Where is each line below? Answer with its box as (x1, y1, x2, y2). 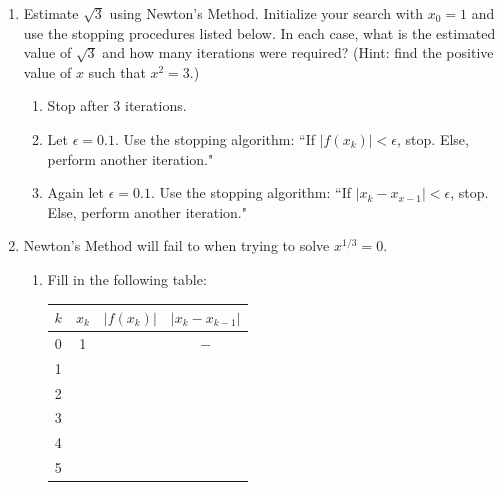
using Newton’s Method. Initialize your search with (109, 3, 423, 23)
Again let (47, 182, 104, 203)
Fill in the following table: (47, 268, 207, 289)
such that (88, 61, 146, 82)
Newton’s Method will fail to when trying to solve (23, 235, 330, 256)
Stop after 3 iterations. (47, 95, 187, 116)
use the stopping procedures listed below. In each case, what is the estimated (23, 22, 496, 43)
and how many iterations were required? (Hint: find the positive (102, 42, 494, 63)
